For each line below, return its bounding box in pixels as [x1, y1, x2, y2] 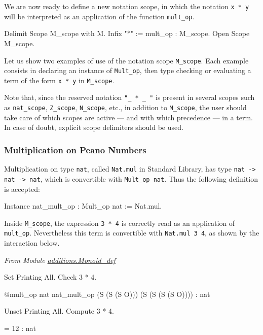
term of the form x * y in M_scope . [4, 75, 115, 85]
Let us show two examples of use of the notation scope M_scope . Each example [4, 55, 249, 65]
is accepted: [4, 183, 40, 194]
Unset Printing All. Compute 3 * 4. [4, 306, 114, 316]
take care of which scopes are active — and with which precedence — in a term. [4, 112, 253, 122]
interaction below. [4, 238, 60, 248]
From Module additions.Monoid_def [4, 254, 116, 265]
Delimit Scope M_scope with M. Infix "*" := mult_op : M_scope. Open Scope [4, 28, 250, 39]
